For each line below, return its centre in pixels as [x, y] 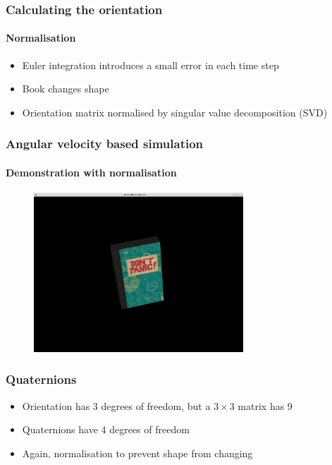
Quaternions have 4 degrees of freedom [106, 429]
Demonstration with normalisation [91, 172]
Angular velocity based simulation [105, 144]
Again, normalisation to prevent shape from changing [137, 453]
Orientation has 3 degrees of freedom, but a [116, 405]
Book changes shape [66, 89]
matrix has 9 [265, 405]
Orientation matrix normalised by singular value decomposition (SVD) [175, 112]
